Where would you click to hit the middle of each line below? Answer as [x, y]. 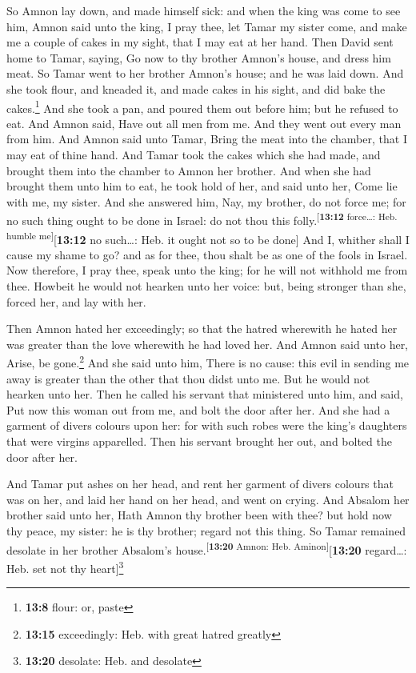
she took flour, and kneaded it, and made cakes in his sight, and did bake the [196, 88]
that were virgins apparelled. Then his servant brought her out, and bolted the [199, 441]
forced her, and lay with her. [76, 301]
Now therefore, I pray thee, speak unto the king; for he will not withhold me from [207, 270]
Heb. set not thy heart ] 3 [65, 567]
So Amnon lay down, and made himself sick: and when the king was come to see [204, 10]
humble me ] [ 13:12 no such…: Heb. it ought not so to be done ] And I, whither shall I [208, 238]
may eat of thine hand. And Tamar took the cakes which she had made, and [194, 154]
